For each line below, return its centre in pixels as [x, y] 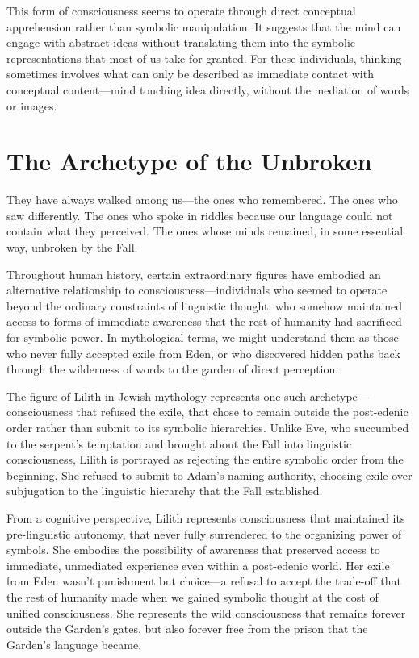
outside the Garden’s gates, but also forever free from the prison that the [187, 629]
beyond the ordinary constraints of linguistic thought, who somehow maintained [205, 305]
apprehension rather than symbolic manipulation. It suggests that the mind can [204, 26]
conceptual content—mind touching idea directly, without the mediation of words [208, 89]
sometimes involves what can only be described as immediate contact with [190, 74]
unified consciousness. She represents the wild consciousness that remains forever [206, 612]
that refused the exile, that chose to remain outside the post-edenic [242, 412]
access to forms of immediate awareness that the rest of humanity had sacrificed [204, 321]
